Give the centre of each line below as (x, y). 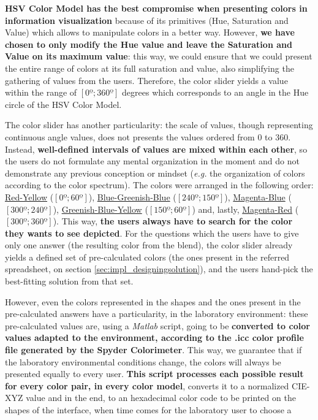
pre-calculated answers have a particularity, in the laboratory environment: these (157, 314)
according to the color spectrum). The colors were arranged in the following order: (159, 185)
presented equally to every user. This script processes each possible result (154, 374)
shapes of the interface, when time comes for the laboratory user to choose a (148, 410)
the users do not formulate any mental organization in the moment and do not (152, 161)
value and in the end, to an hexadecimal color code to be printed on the (161, 398)
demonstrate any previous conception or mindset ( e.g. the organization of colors (155, 173)
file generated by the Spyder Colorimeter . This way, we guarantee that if (153, 350)
